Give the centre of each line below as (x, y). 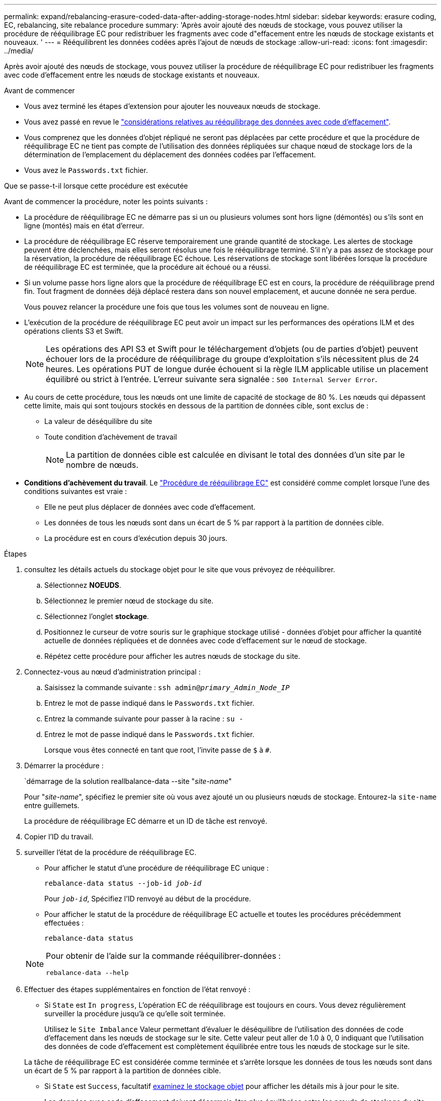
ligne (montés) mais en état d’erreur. (84, 226)
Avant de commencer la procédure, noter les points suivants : (106, 201)
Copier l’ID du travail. (59, 837)
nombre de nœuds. (102, 465)
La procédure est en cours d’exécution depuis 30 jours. (136, 538)
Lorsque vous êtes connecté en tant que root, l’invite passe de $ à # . (158, 750)
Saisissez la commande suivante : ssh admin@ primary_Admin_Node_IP (167, 687)
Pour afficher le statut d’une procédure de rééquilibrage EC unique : (157, 868)
